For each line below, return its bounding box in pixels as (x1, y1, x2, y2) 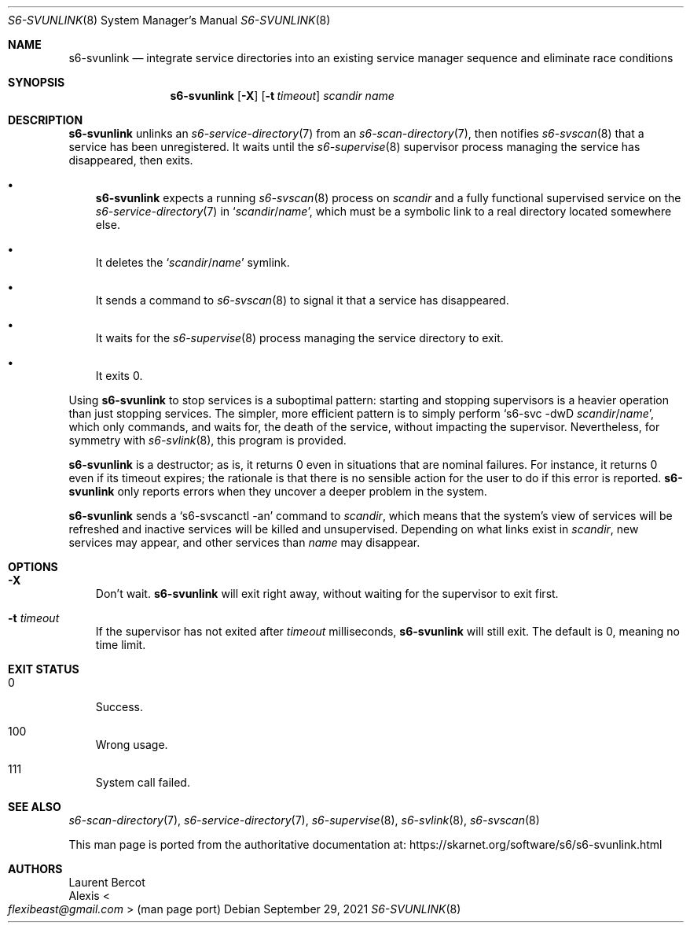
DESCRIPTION (8, 113, 83, 127)
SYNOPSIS (8, 76, 65, 89)
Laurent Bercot (68, 876, 145, 889)
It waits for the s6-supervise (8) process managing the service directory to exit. (95, 331, 504, 345)
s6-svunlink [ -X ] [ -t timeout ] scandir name (170, 89, 395, 102)
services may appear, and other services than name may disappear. (68, 536, 420, 549)
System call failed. (95, 776, 190, 789)
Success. (95, 700, 144, 713)
